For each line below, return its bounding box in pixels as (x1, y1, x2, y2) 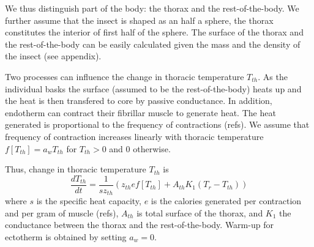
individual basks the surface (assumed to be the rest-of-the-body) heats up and (5, 82, 302, 95)
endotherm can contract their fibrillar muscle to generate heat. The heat (5, 106, 276, 119)
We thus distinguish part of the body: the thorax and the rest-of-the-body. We (5, 2, 299, 14)
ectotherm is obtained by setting (5, 230, 127, 243)
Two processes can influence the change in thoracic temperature (5, 70, 244, 83)
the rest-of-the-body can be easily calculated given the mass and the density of (5, 37, 301, 50)
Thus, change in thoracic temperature (5, 163, 146, 175)
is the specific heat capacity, (36, 194, 141, 207)
